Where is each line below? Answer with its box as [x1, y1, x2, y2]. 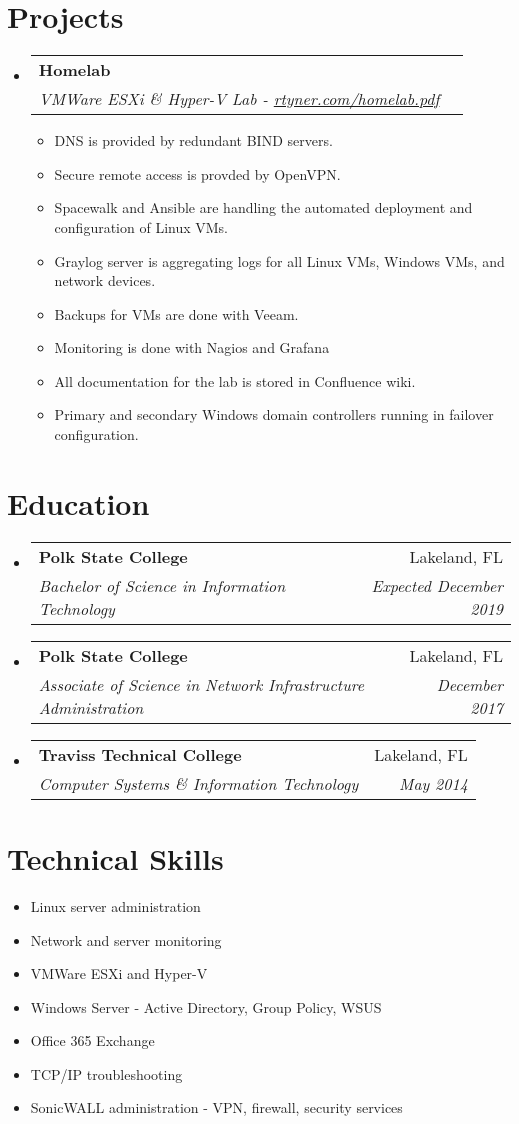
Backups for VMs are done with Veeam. [54, 303, 299, 324]
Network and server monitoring [30, 929, 222, 950]
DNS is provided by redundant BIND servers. [54, 130, 333, 151]
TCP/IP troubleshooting [30, 1063, 183, 1084]
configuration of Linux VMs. [54, 216, 228, 237]
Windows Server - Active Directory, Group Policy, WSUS [30, 996, 382, 1017]
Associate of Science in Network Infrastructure [38, 672, 365, 696]
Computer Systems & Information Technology [38, 771, 359, 795]
